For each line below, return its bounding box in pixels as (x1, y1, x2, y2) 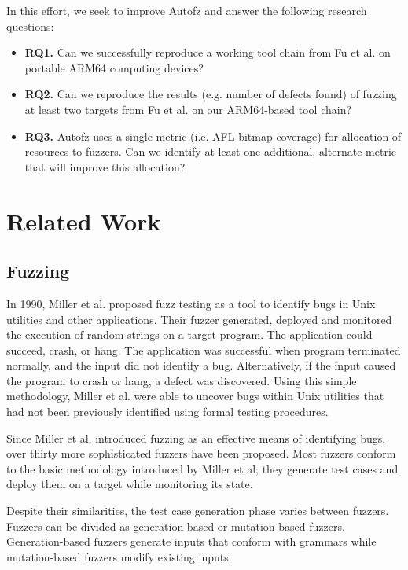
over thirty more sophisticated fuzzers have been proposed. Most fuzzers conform (6, 445, 396, 462)
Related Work (6, 204, 161, 237)
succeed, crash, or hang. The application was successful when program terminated (6, 341, 401, 358)
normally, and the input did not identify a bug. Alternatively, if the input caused (6, 357, 396, 373)
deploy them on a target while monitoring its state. (6, 476, 253, 492)
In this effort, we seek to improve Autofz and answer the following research (6, 2, 367, 18)
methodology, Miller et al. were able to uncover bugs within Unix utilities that (6, 388, 384, 404)
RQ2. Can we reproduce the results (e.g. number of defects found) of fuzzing (24, 86, 397, 102)
